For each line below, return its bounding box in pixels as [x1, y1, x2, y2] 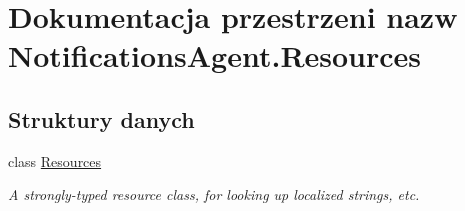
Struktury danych [8, 103, 195, 134]
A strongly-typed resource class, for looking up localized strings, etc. [8, 184, 420, 205]
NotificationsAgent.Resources [8, 35, 422, 76]
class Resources [8, 150, 102, 171]
